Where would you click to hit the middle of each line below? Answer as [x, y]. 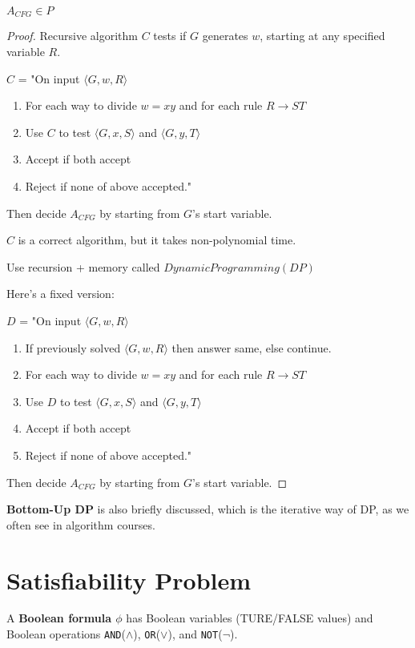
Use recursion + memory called [83, 266]
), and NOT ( [195, 634]
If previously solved [73, 347]
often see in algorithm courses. [81, 524]
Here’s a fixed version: [60, 294]
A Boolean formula [59, 618]
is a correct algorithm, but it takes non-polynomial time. [157, 240]
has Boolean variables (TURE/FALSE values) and [250, 618]
